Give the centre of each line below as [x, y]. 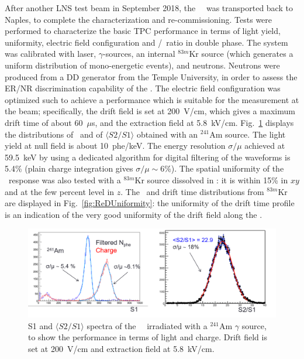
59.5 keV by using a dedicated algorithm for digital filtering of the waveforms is [148, 157]
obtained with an [167, 134]
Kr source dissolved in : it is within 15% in [211, 179]
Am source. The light [248, 134]
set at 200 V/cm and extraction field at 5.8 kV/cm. [121, 349]
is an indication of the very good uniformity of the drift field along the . [134, 214]
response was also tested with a [65, 179]
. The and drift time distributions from [192, 191]
